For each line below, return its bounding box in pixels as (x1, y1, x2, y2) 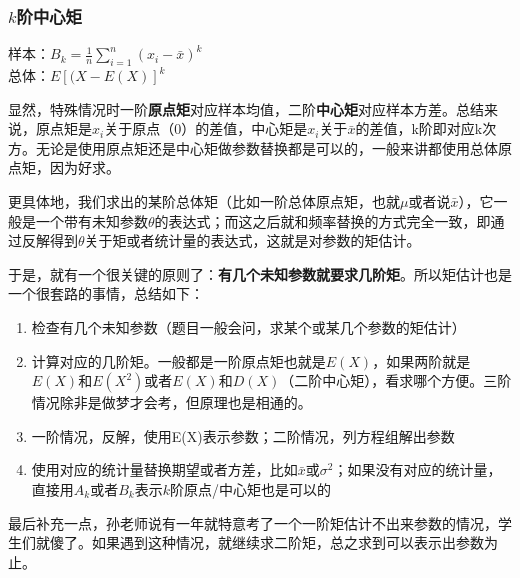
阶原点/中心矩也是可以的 (170, 478, 332, 499)
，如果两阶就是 (372, 350, 471, 371)
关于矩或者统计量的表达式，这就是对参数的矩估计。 (84, 230, 421, 251)
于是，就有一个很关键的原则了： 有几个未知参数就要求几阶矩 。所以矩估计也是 (8, 263, 512, 284)
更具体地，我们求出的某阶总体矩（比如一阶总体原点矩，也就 (8, 190, 400, 211)
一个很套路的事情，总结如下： (8, 283, 204, 304)
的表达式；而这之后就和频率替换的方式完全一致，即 (154, 210, 491, 231)
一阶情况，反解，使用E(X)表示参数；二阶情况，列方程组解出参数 (31, 425, 455, 446)
